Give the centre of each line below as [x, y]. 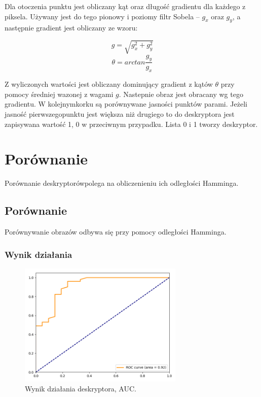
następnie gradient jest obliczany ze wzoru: [71, 28]
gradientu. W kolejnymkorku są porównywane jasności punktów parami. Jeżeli [126, 104]
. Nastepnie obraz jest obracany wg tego [181, 94]
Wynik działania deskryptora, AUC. [81, 389]
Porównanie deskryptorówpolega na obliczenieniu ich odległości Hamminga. [122, 183]
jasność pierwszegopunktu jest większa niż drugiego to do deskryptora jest [120, 113]
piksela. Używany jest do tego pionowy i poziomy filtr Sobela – [102, 16]
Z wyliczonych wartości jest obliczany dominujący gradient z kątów [109, 84]
